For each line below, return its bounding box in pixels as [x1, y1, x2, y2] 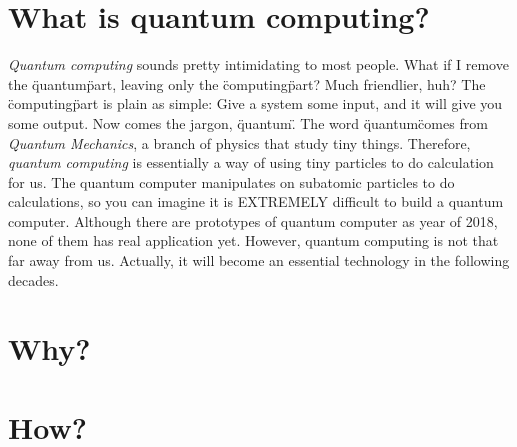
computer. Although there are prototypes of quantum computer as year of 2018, [8, 210, 498, 231]
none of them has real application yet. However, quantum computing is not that [8, 230, 499, 251]
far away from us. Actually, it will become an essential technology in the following [8, 250, 510, 271]
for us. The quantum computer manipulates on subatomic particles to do [8, 171, 455, 192]
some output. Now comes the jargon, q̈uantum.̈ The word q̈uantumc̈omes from [8, 112, 488, 133]
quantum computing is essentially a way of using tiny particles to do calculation [8, 152, 494, 173]
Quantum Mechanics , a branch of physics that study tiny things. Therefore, [8, 132, 471, 153]
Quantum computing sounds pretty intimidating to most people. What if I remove [8, 54, 509, 75]
